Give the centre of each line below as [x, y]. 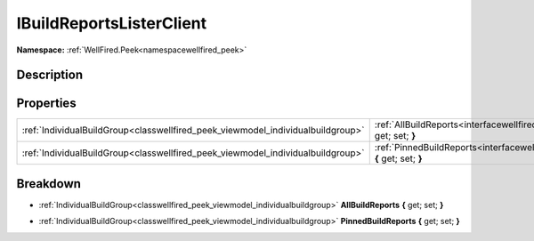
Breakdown [49, 184]
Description [50, 75]
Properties [46, 104]
